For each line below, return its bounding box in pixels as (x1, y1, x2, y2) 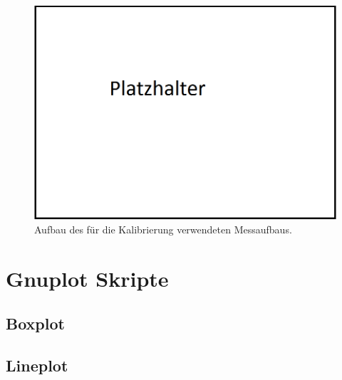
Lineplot (6, 354, 68, 376)
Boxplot (6, 312, 65, 334)
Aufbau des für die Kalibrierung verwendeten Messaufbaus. (34, 221, 292, 236)
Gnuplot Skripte (6, 263, 169, 292)
